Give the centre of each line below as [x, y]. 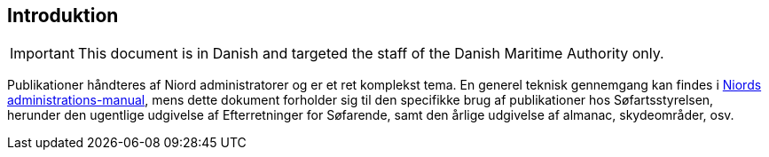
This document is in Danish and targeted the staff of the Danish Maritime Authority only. [371, 54]
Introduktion [63, 16]
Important [42, 54]
